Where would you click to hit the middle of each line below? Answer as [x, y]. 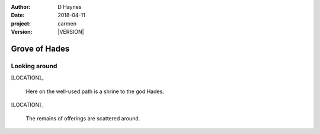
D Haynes [70, 7]
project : [21, 23]
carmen [67, 23]
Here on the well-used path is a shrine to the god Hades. [95, 91]
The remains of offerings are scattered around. [83, 118]
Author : [21, 7]
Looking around [34, 66]
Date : [18, 15]
